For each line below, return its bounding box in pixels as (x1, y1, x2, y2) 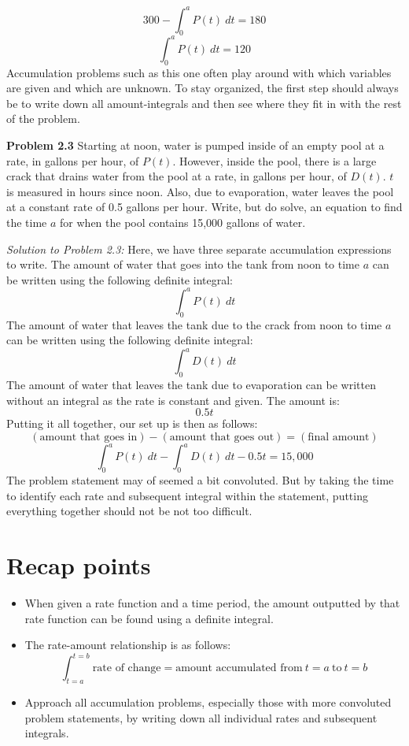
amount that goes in (39, 431, 138, 443)
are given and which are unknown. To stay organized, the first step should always (6, 80, 399, 96)
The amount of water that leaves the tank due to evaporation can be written (6, 377, 376, 393)
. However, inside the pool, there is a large (172, 152, 377, 169)
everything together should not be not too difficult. (6, 503, 252, 519)
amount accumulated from (175, 662, 303, 674)
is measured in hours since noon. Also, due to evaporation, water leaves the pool (6, 183, 394, 199)
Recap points (6, 549, 151, 581)
